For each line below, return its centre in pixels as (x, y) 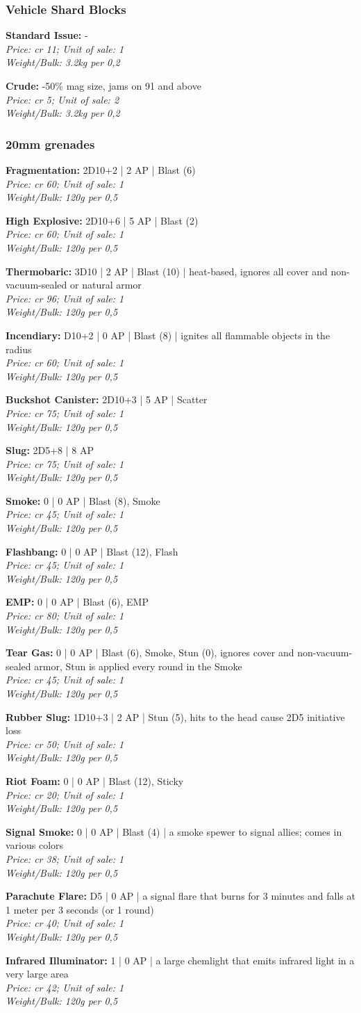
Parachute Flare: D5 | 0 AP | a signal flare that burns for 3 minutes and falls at (180, 896)
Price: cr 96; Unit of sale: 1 (65, 298)
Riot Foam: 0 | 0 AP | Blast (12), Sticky (95, 780)
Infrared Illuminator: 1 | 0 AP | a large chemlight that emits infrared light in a (180, 960)
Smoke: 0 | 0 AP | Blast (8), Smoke (83, 500)
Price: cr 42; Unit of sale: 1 (65, 987)
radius (19, 349)
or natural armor (106, 285)
